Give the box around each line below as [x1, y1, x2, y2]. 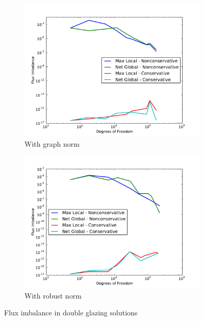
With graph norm [24, 138, 80, 149]
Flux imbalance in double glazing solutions [4, 307, 138, 318]
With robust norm [24, 290, 82, 301]
